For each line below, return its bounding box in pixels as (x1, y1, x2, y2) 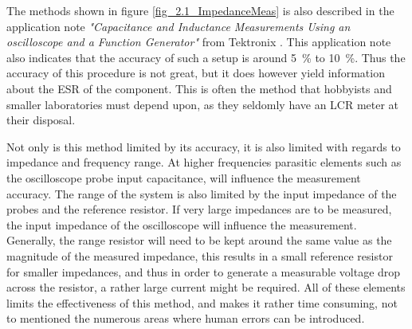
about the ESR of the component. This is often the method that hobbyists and (6, 80, 392, 96)
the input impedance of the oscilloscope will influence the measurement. (6, 216, 357, 233)
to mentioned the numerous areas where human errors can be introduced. (6, 310, 365, 327)
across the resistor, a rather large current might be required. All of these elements (6, 279, 406, 296)
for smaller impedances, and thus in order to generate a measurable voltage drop (6, 263, 401, 280)
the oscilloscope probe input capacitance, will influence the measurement (6, 169, 361, 186)
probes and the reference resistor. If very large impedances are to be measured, (6, 201, 392, 217)
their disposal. (6, 112, 76, 128)
